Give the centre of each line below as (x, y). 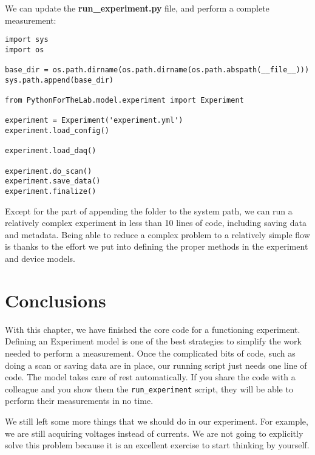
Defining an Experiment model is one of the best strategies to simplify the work (153, 341)
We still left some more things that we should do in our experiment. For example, (157, 421)
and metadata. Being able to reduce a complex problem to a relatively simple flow (157, 234)
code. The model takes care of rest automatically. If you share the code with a (150, 377)
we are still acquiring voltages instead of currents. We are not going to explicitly (154, 433)
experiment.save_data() (53, 181)
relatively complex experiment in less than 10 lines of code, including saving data (156, 223)
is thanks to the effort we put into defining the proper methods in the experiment (157, 246)
